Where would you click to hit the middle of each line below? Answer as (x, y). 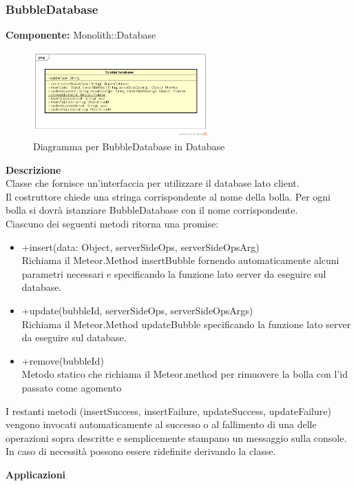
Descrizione (33, 169)
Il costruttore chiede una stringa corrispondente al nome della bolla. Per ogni (168, 196)
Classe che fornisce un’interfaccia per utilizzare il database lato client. (153, 183)
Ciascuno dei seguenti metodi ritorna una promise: (112, 223)
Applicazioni (36, 474)
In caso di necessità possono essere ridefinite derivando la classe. (141, 451)
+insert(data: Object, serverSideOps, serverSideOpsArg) (140, 246)
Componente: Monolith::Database (81, 35)
